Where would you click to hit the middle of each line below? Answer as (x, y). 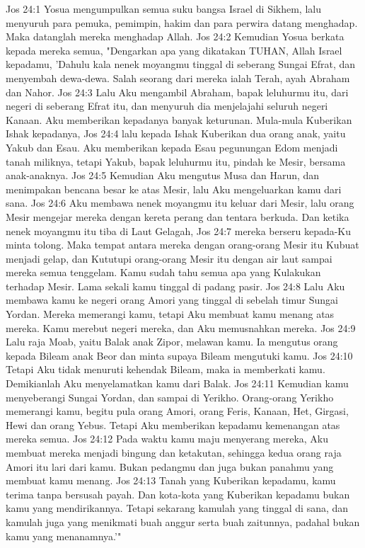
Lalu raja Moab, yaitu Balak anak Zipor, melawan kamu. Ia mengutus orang (172, 342)
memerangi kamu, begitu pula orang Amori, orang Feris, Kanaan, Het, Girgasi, (177, 411)
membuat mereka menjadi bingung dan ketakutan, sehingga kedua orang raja (174, 452)
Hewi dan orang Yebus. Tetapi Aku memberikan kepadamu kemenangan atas (173, 424)
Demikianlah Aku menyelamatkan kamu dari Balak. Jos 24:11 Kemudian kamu (177, 383)
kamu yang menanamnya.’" (64, 536)
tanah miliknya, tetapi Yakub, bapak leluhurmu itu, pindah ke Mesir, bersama (176, 161)
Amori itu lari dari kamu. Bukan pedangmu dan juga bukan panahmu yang (170, 466)
